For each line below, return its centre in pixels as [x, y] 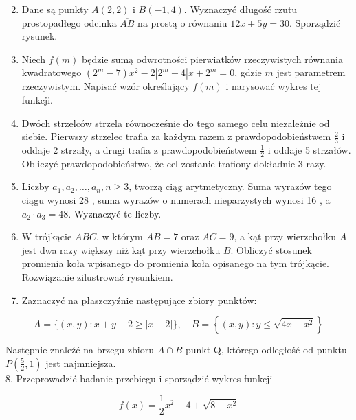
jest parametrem [311, 72]
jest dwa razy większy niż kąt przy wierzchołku [121, 249]
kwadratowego [52, 72]
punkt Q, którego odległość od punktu [266, 350]
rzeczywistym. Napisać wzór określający [105, 86]
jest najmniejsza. [81, 363]
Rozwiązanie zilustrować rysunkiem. [97, 276]
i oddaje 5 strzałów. [309, 149]
